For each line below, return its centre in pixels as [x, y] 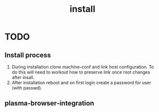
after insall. [23, 77]
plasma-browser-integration [49, 103]
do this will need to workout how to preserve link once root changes [81, 72]
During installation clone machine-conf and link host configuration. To [83, 67]
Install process [28, 55]
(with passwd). [27, 88]
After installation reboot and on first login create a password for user [81, 83]
